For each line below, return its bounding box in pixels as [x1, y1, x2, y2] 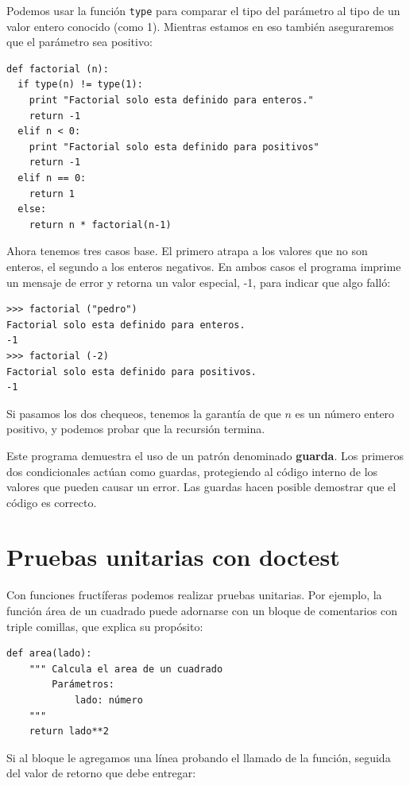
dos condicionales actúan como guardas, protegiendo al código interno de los [6, 463, 378, 479]
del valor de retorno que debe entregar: [6, 765, 196, 781]
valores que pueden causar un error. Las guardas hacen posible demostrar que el [6, 478, 396, 495]
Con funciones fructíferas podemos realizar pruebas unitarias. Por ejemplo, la [6, 587, 382, 603]
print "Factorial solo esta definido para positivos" [29, 141, 319, 153]
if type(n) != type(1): [17, 79, 143, 91]
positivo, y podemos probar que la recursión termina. [6, 420, 265, 437]
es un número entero [295, 405, 395, 421]
